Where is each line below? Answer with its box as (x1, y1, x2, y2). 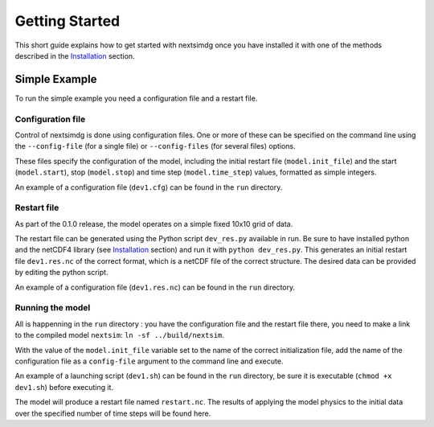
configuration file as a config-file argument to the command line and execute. (14, 356, 284, 366)
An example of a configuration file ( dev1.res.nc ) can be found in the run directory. (14, 282, 296, 292)
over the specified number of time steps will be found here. (14, 409, 211, 418)
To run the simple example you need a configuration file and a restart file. (14, 93, 258, 103)
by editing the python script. (14, 268, 108, 277)
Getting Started (14, 12, 121, 30)
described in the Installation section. (14, 51, 136, 60)
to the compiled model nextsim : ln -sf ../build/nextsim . (14, 331, 225, 340)
